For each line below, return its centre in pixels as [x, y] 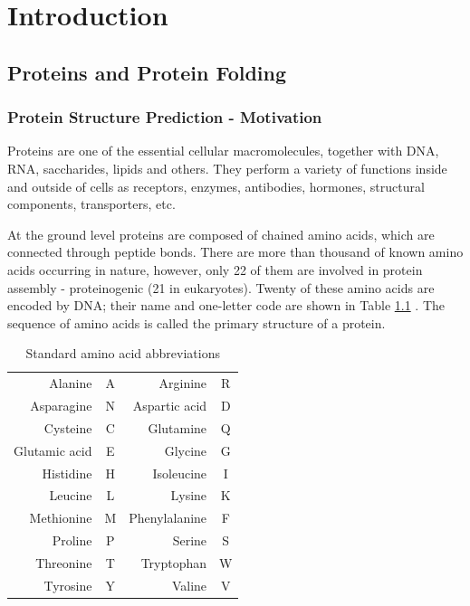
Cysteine [68, 427]
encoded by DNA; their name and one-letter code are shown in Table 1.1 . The [226, 305]
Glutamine [177, 427]
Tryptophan [174, 562]
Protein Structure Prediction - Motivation [165, 117]
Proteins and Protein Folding [147, 72]
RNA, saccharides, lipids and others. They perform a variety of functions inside [227, 168]
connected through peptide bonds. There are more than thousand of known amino [235, 252]
